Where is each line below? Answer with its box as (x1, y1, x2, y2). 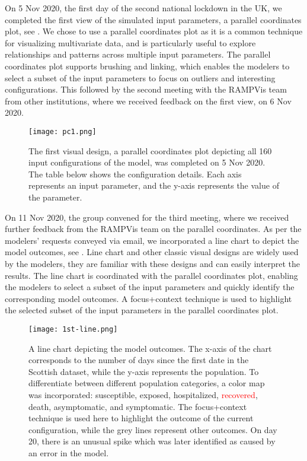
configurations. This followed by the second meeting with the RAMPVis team (5, 83, 287, 96)
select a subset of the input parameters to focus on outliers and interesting (5, 71, 276, 84)
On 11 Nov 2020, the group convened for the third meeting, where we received (5, 211, 289, 223)
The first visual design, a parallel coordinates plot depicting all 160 (28, 144, 272, 157)
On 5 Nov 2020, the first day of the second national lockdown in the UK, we (5, 2, 282, 14)
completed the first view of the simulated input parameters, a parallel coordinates (5, 13, 302, 26)
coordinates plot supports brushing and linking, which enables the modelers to (5, 59, 290, 72)
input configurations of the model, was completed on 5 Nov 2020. (28, 156, 266, 168)
